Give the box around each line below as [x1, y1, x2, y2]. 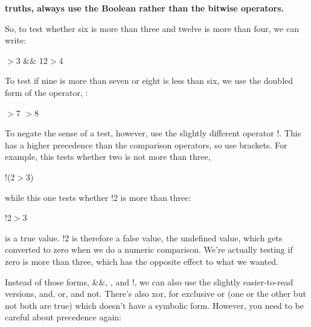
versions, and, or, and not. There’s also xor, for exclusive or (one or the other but [5, 287, 306, 300]
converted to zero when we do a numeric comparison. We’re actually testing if [5, 243, 293, 256]
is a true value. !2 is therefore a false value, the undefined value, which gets [5, 231, 283, 244]
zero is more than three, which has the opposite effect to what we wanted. [5, 255, 278, 267]
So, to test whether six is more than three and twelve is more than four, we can [5, 22, 299, 34]
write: [5, 34, 27, 46]
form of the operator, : [5, 86, 88, 98]
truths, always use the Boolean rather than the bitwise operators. [5, 2, 284, 14]
